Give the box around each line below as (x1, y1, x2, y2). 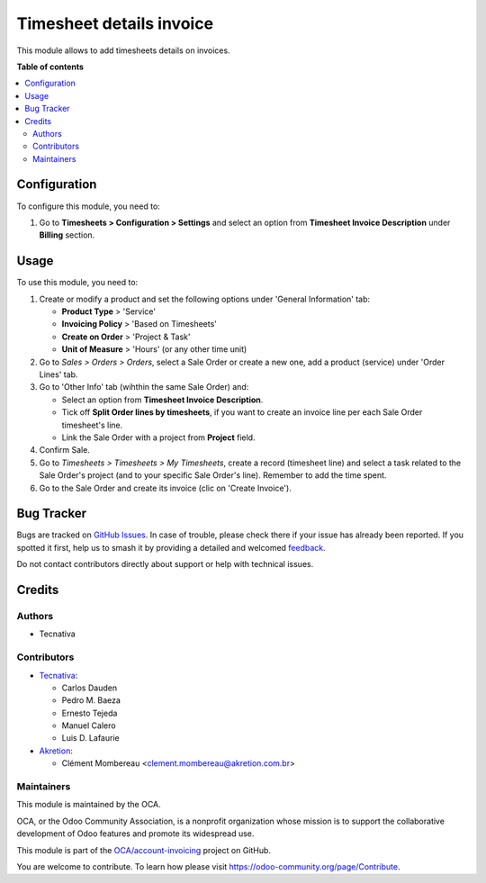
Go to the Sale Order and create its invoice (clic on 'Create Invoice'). (39, 482, 292, 493)
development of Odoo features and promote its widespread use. (16, 828, 255, 839)
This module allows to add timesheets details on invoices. (16, 45, 230, 56)
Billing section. (39, 230, 95, 240)
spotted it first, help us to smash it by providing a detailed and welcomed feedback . (16, 542, 326, 553)
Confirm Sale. (39, 445, 90, 455)
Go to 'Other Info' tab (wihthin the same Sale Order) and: (39, 382, 249, 392)
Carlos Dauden (61, 682, 117, 693)
